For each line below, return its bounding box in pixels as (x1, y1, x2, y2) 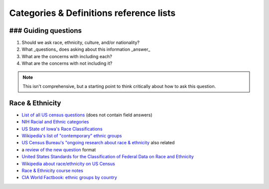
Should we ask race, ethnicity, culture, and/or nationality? (21, 40, 139, 46)
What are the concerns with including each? (21, 53, 112, 59)
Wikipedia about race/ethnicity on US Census (21, 161, 116, 167)
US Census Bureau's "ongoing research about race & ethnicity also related (21, 140, 175, 146)
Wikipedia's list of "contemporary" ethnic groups (21, 133, 122, 139)
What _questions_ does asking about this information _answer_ (21, 46, 150, 52)
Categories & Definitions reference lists (9, 7, 176, 18)
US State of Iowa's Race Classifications (21, 126, 103, 132)
